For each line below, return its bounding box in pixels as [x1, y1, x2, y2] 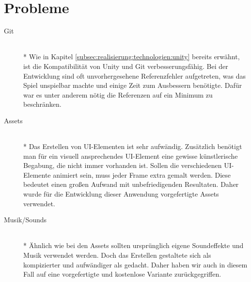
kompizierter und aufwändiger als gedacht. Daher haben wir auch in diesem [23, 259, 248, 269]
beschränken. [23, 99, 62, 109]
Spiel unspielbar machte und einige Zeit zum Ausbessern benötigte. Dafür [23, 80, 242, 90]
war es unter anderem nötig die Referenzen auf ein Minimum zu [23, 89, 213, 100]
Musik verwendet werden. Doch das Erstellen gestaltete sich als [23, 250, 211, 260]
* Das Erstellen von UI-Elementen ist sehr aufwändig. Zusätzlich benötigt [23, 141, 242, 151]
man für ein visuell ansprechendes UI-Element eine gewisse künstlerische [23, 150, 238, 161]
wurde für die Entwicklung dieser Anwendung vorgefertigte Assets [23, 189, 219, 199]
